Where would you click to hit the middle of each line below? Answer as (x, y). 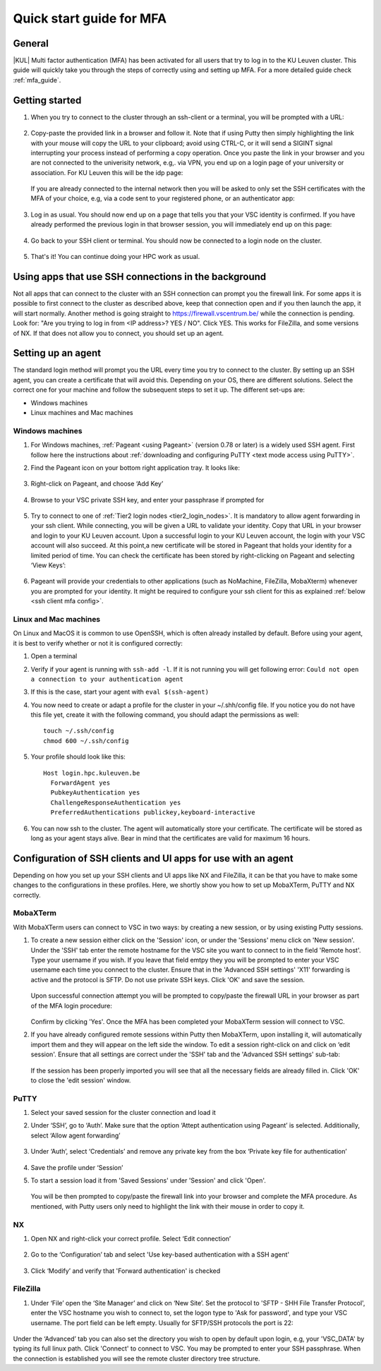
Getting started (47, 100)
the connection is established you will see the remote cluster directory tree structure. (137, 1358)
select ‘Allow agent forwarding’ (75, 1135)
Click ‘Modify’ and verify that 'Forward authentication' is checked (126, 1271)
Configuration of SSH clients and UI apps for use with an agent (153, 858)
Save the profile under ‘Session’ (77, 1167)
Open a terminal (54, 656)
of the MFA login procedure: (71, 1005)
